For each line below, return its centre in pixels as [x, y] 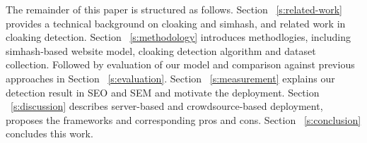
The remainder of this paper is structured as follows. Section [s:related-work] [174, 9]
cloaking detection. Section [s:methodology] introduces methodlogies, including [179, 37]
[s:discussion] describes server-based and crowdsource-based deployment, [167, 106]
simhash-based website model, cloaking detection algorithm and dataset [161, 50]
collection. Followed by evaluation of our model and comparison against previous [180, 64]
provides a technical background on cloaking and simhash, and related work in [176, 23]
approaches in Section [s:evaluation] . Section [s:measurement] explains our [170, 78]
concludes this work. [49, 133]
